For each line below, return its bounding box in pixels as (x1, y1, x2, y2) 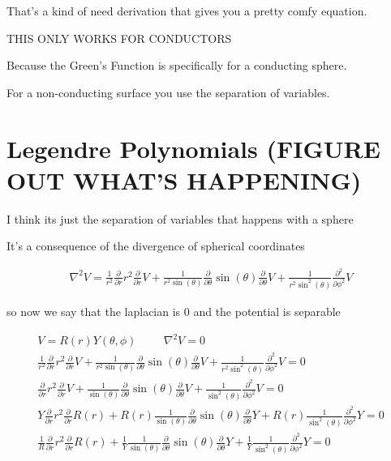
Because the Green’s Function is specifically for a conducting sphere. (6, 57, 347, 74)
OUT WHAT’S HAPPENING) (6, 163, 362, 196)
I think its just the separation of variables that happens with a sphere (6, 210, 354, 227)
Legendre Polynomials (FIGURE (6, 131, 380, 164)
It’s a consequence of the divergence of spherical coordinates (6, 237, 305, 254)
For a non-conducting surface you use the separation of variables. (6, 83, 330, 100)
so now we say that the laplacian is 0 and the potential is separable (6, 302, 341, 319)
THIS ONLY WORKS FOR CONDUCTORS (6, 29, 232, 46)
